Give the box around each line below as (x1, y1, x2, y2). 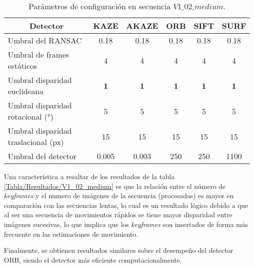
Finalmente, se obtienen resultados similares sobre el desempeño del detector (4, 245, 233, 255)
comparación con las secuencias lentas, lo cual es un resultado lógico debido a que (4, 200, 248, 210)
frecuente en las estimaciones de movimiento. (4, 228, 138, 239)
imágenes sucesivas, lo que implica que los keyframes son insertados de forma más (4, 219, 248, 229)
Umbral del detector (8, 150, 77, 162)
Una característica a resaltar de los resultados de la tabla (4, 171, 175, 181)
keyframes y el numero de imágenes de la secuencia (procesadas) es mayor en (4, 190, 234, 201)
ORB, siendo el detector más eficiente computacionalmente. (4, 254, 182, 265)
